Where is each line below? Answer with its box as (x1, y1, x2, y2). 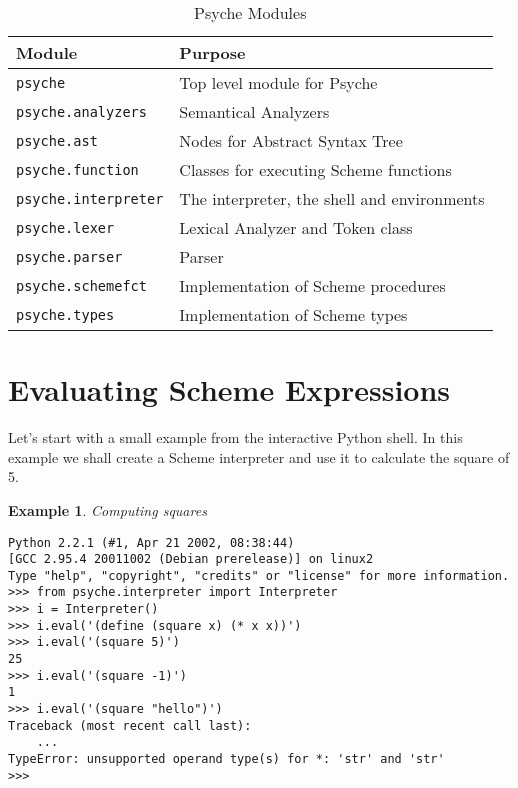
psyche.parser (16, 248, 123, 265)
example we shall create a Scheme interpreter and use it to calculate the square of (8, 446, 510, 467)
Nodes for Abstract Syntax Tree (179, 129, 403, 152)
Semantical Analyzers (179, 100, 330, 123)
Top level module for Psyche (179, 71, 378, 94)
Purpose (179, 41, 246, 64)
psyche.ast (16, 132, 98, 149)
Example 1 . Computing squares (8, 499, 207, 520)
